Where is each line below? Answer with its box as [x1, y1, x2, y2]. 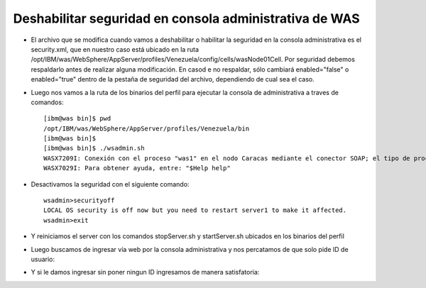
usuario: [31, 255, 55, 263]
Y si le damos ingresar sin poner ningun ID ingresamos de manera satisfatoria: [31, 268, 260, 277]
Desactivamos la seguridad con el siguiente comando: [31, 179, 190, 188]
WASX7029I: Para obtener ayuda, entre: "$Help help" [43, 164, 231, 172]
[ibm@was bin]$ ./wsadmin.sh [43, 144, 145, 153]
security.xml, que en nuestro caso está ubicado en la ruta [31, 45, 199, 53]
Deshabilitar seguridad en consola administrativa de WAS [13, 11, 360, 26]
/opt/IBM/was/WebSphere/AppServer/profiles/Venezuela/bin [43, 124, 250, 133]
